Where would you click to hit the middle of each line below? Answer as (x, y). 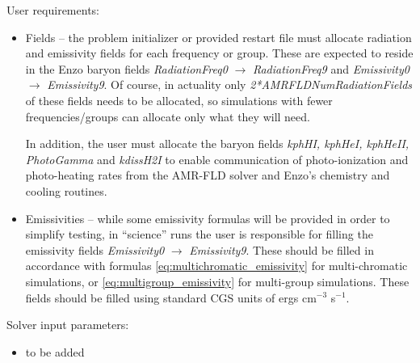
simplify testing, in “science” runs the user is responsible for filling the (199, 234)
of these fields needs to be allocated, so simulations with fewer (179, 100)
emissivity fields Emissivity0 (95, 249)
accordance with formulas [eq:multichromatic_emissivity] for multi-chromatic (216, 266)
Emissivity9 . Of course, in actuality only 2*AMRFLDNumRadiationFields (230, 84)
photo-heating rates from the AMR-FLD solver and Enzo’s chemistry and (208, 175)
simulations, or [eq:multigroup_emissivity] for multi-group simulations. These (217, 281)
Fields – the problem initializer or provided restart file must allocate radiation (218, 37)
